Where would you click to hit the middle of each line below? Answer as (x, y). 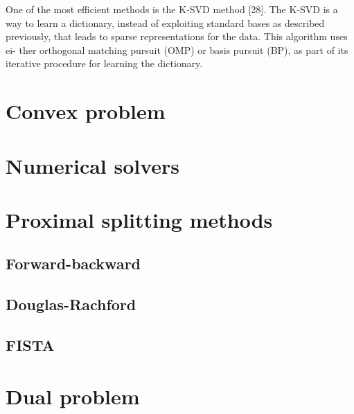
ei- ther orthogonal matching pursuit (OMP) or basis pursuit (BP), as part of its (177, 49)
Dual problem (73, 396)
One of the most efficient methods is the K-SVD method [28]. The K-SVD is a (172, 9)
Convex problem (86, 111)
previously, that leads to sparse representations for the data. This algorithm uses (177, 36)
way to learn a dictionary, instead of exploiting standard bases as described (165, 22)
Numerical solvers (93, 165)
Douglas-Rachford (71, 304)
